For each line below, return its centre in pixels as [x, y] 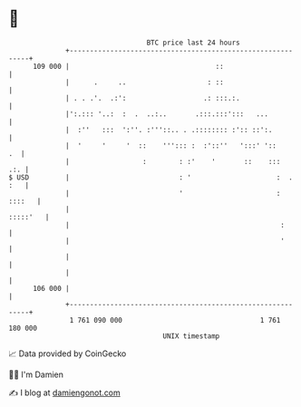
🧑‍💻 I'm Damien [36, 374]
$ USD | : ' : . [151, 177]
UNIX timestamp [191, 336]
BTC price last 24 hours [194, 43]
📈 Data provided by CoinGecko [68, 354]
